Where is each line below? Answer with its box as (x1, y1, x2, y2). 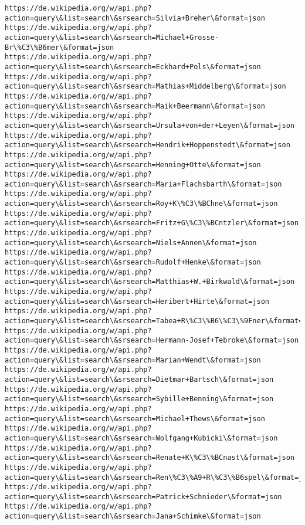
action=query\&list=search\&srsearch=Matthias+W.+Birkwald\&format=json (5, 277, 294, 286)
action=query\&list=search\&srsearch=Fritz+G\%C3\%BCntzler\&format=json (5, 219, 299, 228)
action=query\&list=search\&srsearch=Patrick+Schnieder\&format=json (5, 492, 282, 501)
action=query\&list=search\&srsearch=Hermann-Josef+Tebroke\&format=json (5, 336, 299, 345)
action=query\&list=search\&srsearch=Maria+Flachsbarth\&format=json (5, 179, 282, 188)
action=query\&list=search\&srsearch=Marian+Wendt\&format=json (5, 355, 261, 364)
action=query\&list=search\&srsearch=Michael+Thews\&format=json (5, 414, 265, 423)
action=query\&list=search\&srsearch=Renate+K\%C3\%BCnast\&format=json (5, 453, 294, 462)
